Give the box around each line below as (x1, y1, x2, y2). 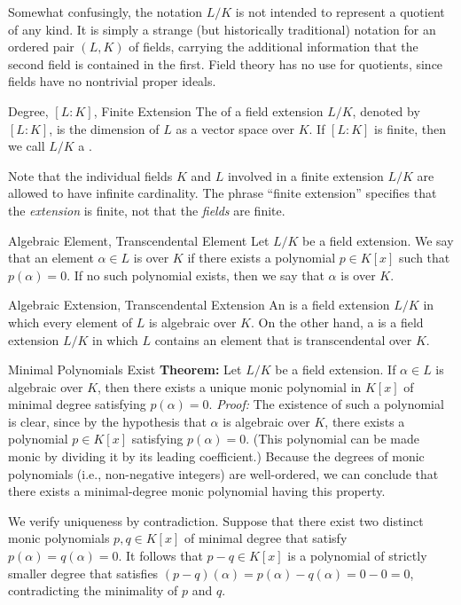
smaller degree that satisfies (8, 563, 159, 582)
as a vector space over (176, 119, 294, 137)
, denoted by (352, 101, 420, 120)
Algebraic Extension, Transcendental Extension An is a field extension (8, 295, 390, 314)
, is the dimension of (49, 119, 160, 137)
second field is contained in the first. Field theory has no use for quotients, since (8, 54, 443, 73)
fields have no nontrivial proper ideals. (8, 72, 216, 90)
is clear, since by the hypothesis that (8, 412, 207, 430)
